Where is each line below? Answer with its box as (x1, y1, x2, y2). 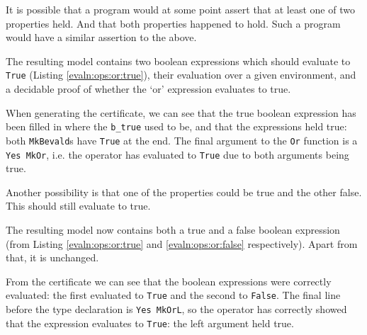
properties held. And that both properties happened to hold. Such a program (6, 16, 341, 30)
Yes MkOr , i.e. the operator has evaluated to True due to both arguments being (6, 147, 349, 161)
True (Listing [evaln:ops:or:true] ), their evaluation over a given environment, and (6, 67, 356, 82)
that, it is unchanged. (6, 250, 99, 265)
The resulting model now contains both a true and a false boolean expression (6, 222, 340, 237)
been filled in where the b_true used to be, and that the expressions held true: (6, 119, 347, 134)
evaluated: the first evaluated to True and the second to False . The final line (6, 288, 341, 302)
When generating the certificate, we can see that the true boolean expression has (6, 105, 356, 120)
